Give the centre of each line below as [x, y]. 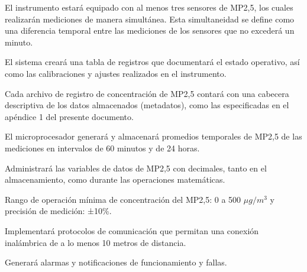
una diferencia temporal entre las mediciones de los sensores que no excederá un [150, 30]
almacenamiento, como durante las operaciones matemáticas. [115, 179]
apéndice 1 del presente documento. [69, 116]
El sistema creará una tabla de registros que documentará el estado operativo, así [152, 62]
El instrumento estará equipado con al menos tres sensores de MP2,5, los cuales [149, 7]
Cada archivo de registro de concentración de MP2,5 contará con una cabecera [147, 93]
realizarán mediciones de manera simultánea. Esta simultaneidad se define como [150, 19]
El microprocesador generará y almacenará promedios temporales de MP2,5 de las [153, 136]
